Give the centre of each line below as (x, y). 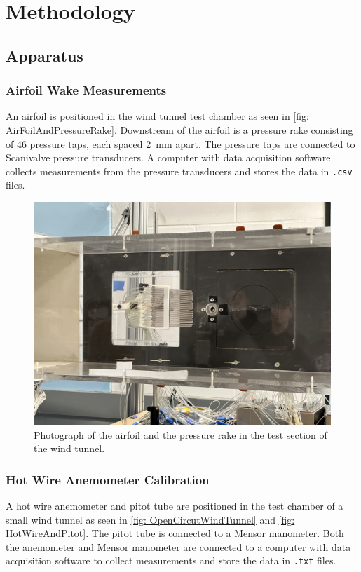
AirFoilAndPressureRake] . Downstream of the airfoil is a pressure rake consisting (179, 129)
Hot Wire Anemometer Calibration (108, 479)
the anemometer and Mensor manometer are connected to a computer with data (178, 546)
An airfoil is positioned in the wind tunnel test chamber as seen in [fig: (157, 116)
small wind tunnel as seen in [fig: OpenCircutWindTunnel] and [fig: (150, 519)
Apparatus (45, 55)
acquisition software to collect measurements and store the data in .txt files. (171, 560)
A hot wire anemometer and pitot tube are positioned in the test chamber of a (175, 505)
